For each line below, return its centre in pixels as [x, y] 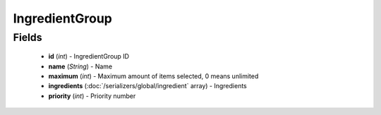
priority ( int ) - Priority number [92, 96]
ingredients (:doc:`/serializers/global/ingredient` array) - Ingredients [147, 86]
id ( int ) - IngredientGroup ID [89, 56]
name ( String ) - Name [80, 66]
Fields [28, 37]
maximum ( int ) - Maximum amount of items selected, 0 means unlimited [153, 76]
